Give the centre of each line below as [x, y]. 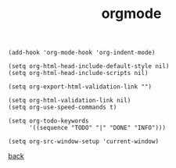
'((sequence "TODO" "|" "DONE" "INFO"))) [97, 128]
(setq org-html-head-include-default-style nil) [89, 66]
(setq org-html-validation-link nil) [70, 101]
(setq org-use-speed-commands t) [63, 107]
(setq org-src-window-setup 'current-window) [83, 141]
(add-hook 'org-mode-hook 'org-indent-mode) [82, 53]
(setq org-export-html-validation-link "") [80, 87]
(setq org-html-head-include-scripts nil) [78, 73]
